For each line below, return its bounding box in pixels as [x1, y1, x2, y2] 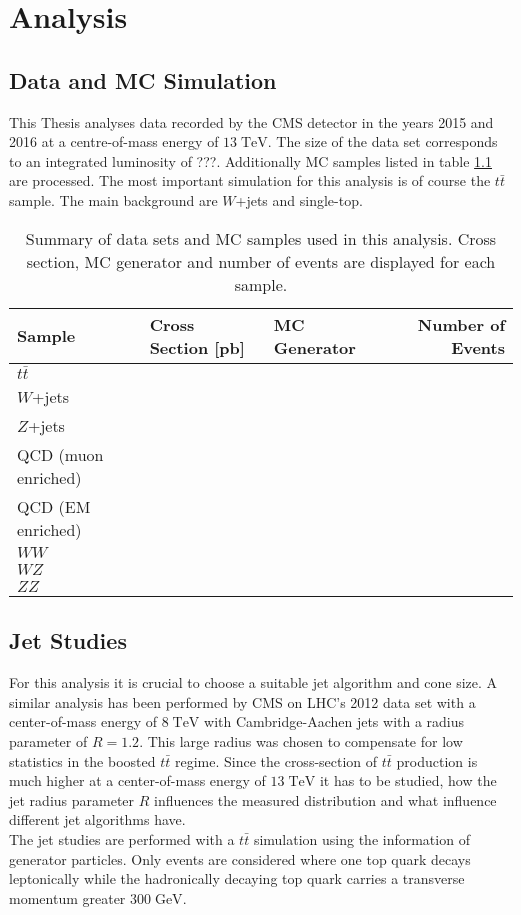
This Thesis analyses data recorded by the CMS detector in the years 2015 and [9, 111, 494, 132]
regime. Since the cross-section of [174, 750, 378, 771]
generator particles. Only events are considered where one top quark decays [9, 848, 471, 869]
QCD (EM [17, 495, 91, 519]
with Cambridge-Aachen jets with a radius [204, 711, 465, 732]
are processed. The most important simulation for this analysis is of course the [9, 170, 491, 191]
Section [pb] [149, 335, 245, 359]
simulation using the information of [253, 829, 470, 850]
